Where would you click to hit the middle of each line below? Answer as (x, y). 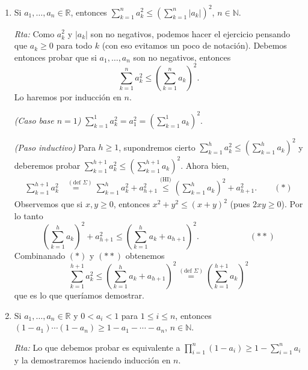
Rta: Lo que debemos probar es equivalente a (97, 347)
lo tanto (29, 215)
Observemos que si (48, 204)
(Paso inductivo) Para (55, 147)
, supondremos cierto (157, 147)
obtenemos (145, 255)
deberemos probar (47, 165)
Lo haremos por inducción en (68, 96)
